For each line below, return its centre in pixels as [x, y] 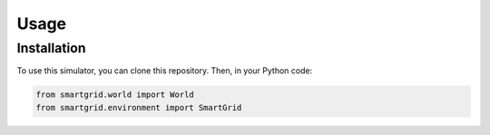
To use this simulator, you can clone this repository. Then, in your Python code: [165, 71]
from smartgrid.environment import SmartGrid [139, 107]
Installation [51, 48]
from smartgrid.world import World [115, 95]
